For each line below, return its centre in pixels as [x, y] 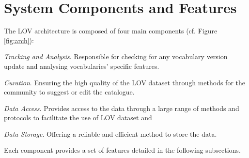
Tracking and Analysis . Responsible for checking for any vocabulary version [116, 56]
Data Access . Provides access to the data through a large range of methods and [122, 108]
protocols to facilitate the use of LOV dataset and [78, 118]
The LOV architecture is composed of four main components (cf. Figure [111, 31]
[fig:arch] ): [19, 40]
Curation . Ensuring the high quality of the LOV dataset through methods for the [124, 82]
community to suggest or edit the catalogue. [69, 92]
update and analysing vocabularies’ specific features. [82, 66]
